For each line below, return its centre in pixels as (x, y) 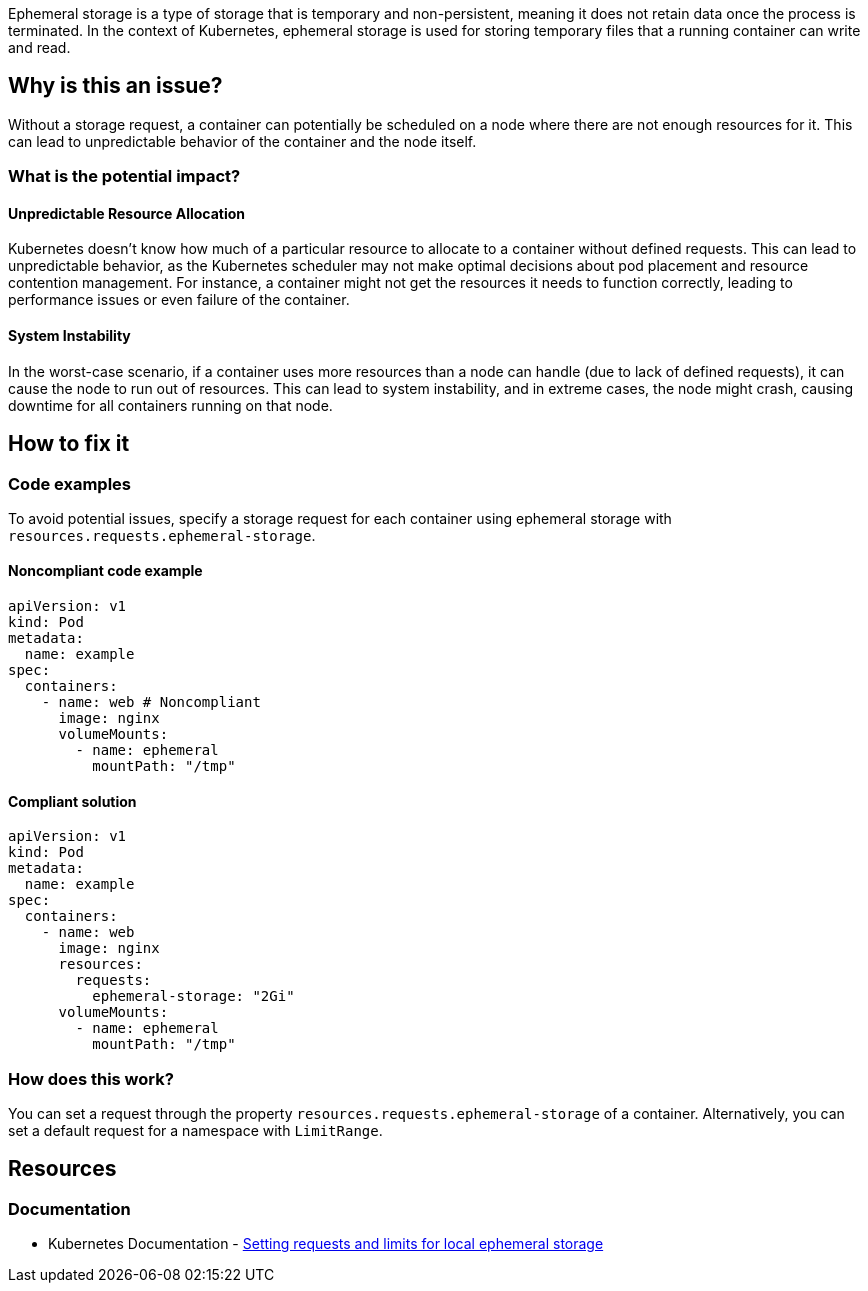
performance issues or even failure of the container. (179, 300)
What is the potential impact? (124, 176)
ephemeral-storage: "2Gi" (193, 996)
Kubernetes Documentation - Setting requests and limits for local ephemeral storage (326, 1244)
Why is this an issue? (115, 86)
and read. (39, 47)
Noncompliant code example (105, 571)
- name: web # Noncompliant (151, 702)
